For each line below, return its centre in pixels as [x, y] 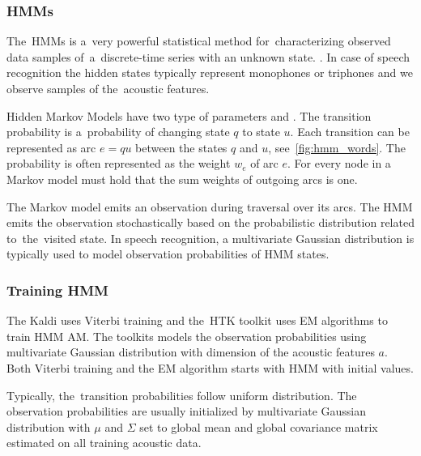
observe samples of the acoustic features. [108, 88]
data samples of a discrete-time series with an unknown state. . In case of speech [208, 56]
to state [261, 132]
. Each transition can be [350, 132]
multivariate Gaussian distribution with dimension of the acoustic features [191, 352]
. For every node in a [339, 163]
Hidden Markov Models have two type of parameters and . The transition [189, 115]
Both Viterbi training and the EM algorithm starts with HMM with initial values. [210, 367]
